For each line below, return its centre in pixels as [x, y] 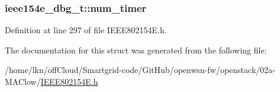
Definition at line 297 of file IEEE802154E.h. [86, 30]
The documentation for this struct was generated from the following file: [136, 50]
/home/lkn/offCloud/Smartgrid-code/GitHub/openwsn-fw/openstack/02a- [140, 70]
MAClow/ [23, 81]
